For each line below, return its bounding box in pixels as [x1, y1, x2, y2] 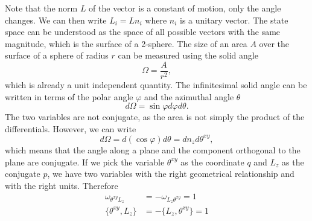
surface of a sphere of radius [5, 49, 109, 62]
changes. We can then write [5, 13, 107, 26]
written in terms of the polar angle [5, 90, 133, 103]
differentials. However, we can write [5, 122, 136, 135]
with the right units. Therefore [5, 179, 118, 191]
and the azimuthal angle [144, 90, 234, 103]
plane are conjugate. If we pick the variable [5, 155, 165, 168]
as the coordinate [180, 155, 244, 168]
